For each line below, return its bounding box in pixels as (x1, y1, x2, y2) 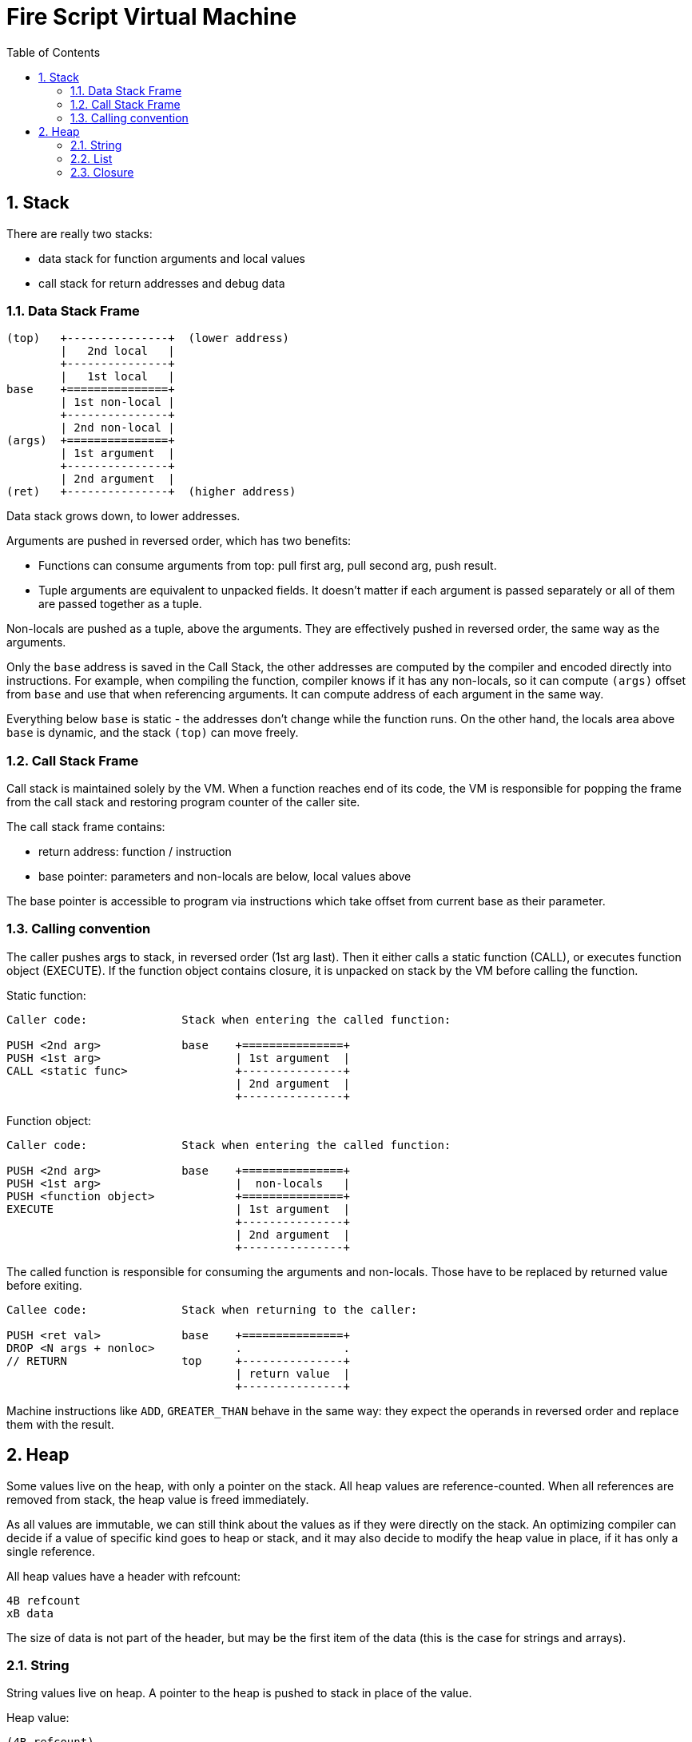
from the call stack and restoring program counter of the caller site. (6, 795, 360, 809)
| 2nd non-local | (60, 421, 175, 435)
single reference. (6, 1544, 95, 1558)
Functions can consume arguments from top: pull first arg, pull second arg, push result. (38, 559, 497, 573)
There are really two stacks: (6, 226, 153, 241)
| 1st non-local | (60, 396, 175, 409)
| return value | (235, 1366, 350, 1380)
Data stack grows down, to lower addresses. (6, 509, 241, 523)
